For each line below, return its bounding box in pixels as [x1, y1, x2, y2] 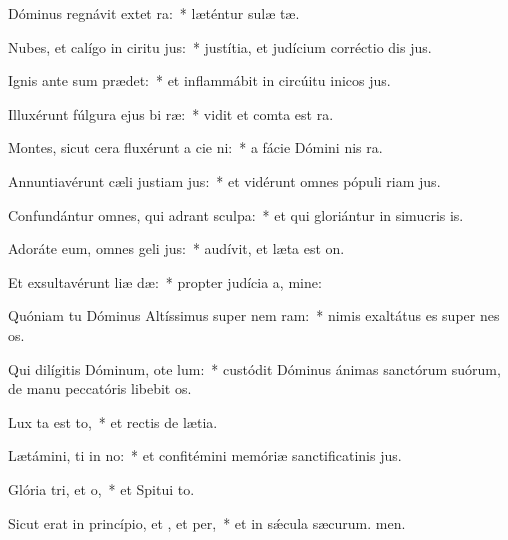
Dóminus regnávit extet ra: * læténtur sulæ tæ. [8, 3, 300, 23]
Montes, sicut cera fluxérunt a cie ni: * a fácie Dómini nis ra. [8, 137, 383, 158]
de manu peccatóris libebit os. [8, 378, 192, 399]
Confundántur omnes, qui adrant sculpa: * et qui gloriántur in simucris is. [8, 204, 464, 225]
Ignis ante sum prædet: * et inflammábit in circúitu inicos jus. [8, 70, 391, 91]
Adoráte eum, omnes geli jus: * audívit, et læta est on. [8, 238, 345, 259]
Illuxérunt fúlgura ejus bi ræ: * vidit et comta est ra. [8, 103, 334, 124]
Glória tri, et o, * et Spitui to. [8, 478, 195, 499]
